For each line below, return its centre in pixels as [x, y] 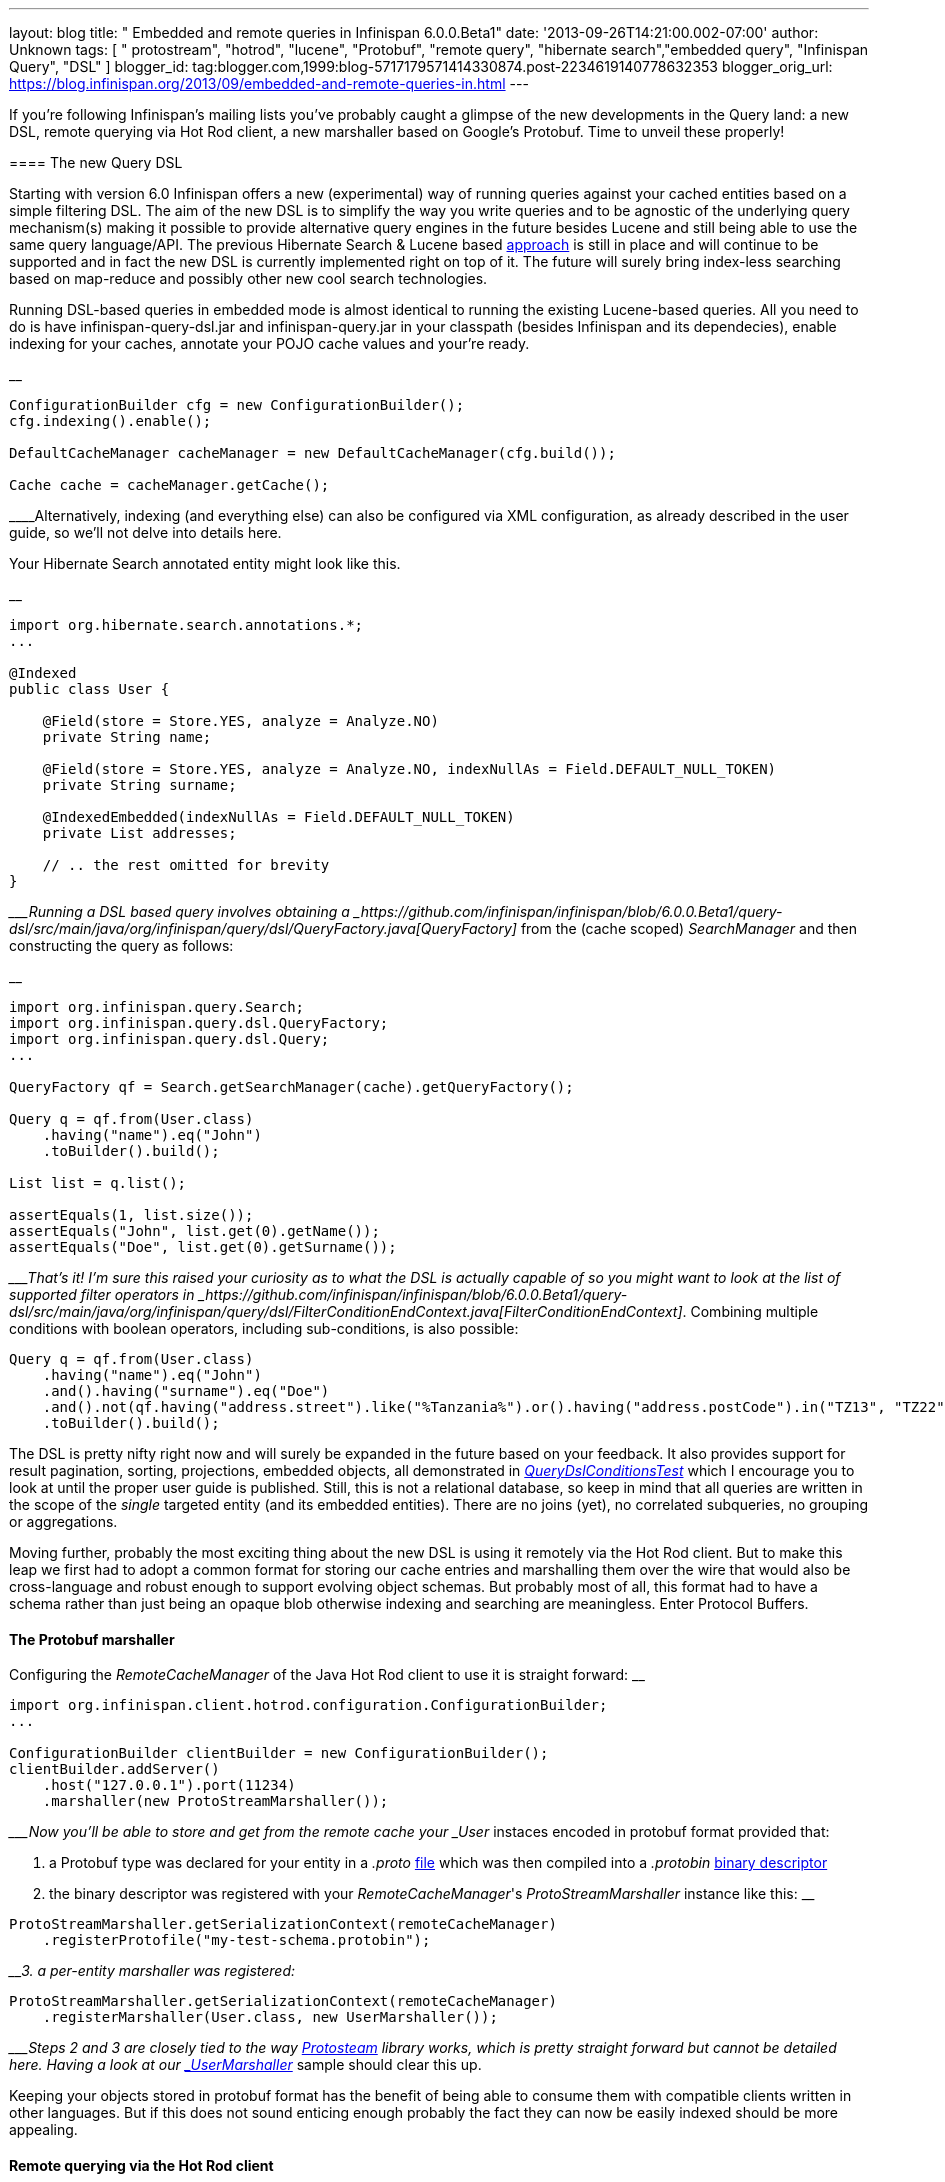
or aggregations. [63, 1521]
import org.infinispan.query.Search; [157, 1007]
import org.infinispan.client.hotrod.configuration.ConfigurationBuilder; [308, 1705]
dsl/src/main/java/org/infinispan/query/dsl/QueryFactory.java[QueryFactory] [263, 928]
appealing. [43, 2130]
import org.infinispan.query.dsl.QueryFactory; [199, 1023]
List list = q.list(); [98, 1183]
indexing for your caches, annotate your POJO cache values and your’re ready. [269, 343]
